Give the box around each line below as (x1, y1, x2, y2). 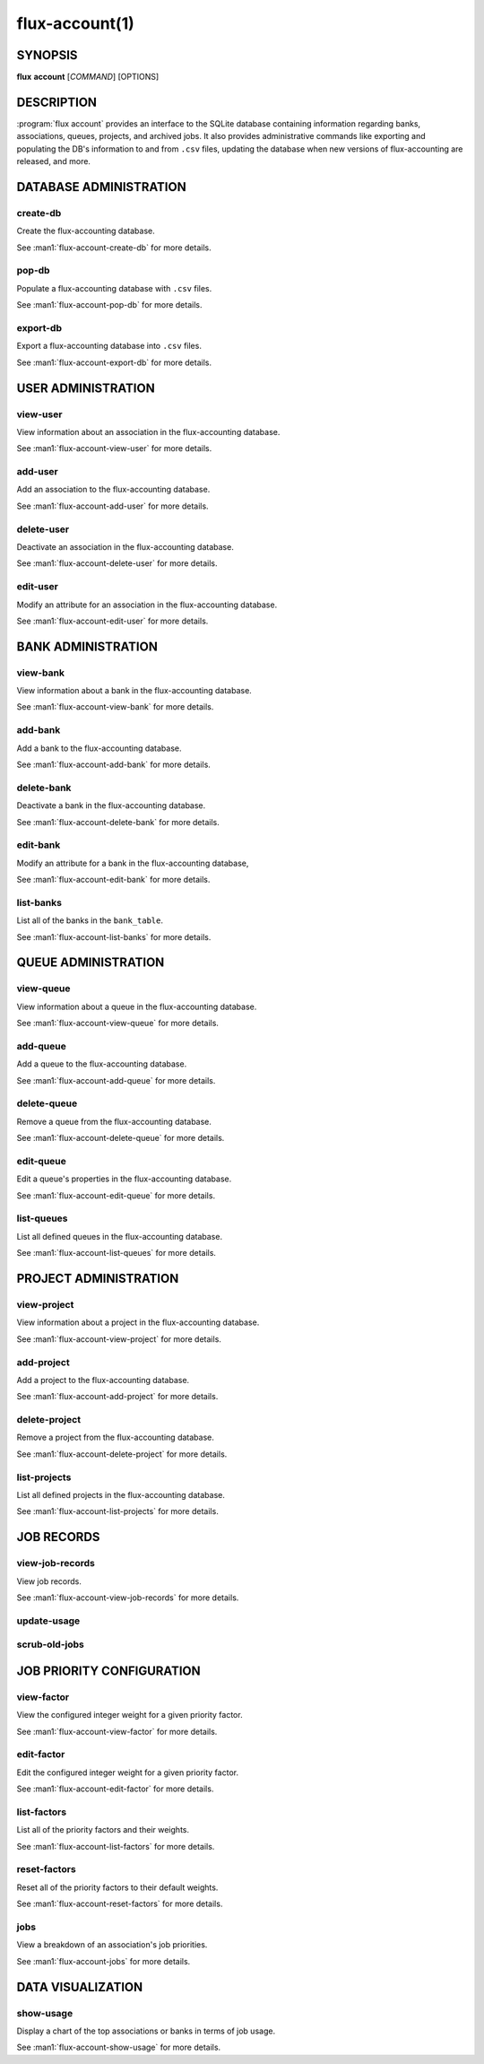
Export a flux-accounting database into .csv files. (16, 341, 202, 352)
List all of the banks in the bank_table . (16, 915, 164, 926)
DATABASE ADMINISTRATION (16, 179, 187, 195)
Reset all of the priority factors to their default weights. (16, 1882, 219, 1893)
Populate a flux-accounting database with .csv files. (16, 283, 212, 293)
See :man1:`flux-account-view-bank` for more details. (16, 701, 214, 712)
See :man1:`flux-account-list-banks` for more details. (16, 931, 212, 942)
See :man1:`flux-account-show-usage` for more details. (16, 2042, 221, 2053)
